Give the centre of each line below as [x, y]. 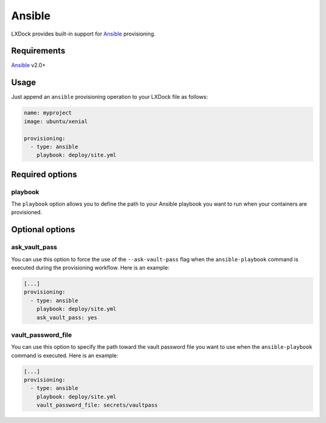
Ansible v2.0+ [28, 65]
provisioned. [27, 212]
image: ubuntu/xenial [56, 121]
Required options [44, 174]
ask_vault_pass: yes [67, 317]
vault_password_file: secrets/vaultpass [97, 405]
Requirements [38, 51]
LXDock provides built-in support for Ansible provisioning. [83, 34]
